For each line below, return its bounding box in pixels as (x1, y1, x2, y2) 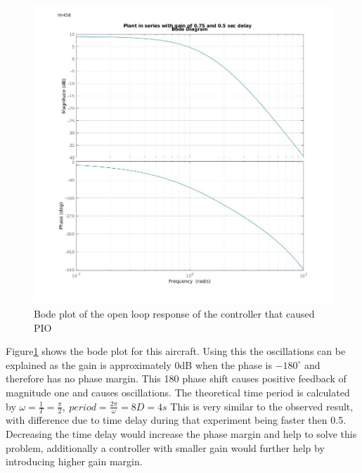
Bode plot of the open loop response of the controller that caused (34, 306, 315, 321)
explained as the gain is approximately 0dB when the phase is (6, 357, 272, 372)
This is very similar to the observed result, (170, 399, 354, 413)
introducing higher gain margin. (6, 454, 143, 469)
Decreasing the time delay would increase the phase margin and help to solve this (6, 427, 357, 441)
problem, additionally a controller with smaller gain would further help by (6, 440, 325, 455)
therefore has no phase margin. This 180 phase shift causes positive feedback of (6, 371, 347, 386)
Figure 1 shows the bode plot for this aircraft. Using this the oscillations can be (6, 344, 346, 358)
